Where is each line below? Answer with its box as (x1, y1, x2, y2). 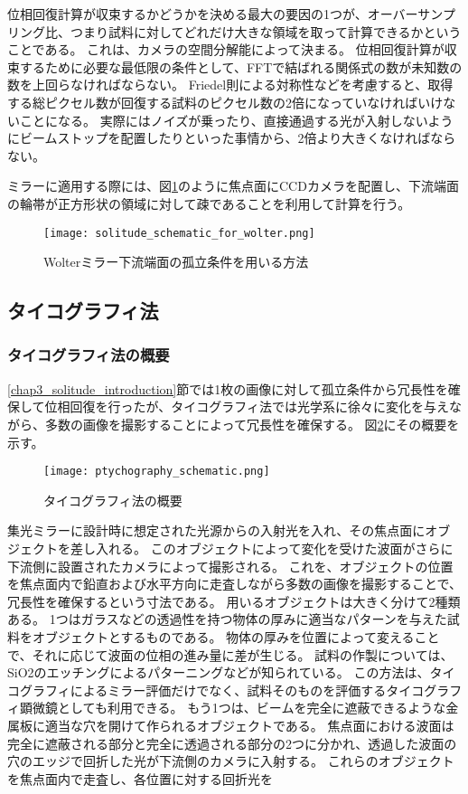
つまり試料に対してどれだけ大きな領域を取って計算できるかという (70, 22, 462, 41)
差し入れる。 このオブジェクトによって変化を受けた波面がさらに (70, 539, 454, 557)
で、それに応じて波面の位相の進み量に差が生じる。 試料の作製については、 (7, 645, 454, 664)
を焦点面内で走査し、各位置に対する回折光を (7, 769, 273, 788)
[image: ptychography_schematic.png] (43, 465, 270, 478)
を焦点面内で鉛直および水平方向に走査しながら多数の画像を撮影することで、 (7, 574, 463, 593)
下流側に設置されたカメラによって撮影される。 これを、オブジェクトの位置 (7, 556, 454, 575)
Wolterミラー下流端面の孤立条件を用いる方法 (43, 252, 309, 271)
